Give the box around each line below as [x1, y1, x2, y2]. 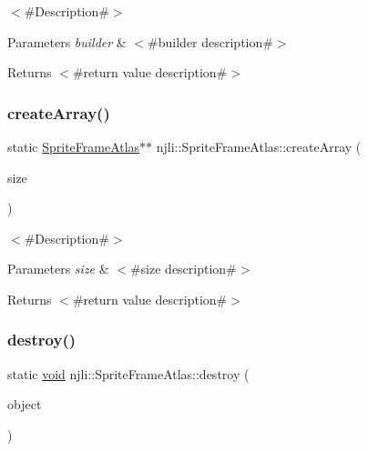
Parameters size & [7, 259, 109, 278]
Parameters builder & [7, 32, 127, 51]
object [7, 395, 42, 414]
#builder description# [148, 32, 273, 51]
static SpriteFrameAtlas [7, 137, 140, 155]
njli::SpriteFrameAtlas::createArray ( [156, 137, 362, 155]
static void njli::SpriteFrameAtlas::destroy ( [7, 364, 250, 383]
